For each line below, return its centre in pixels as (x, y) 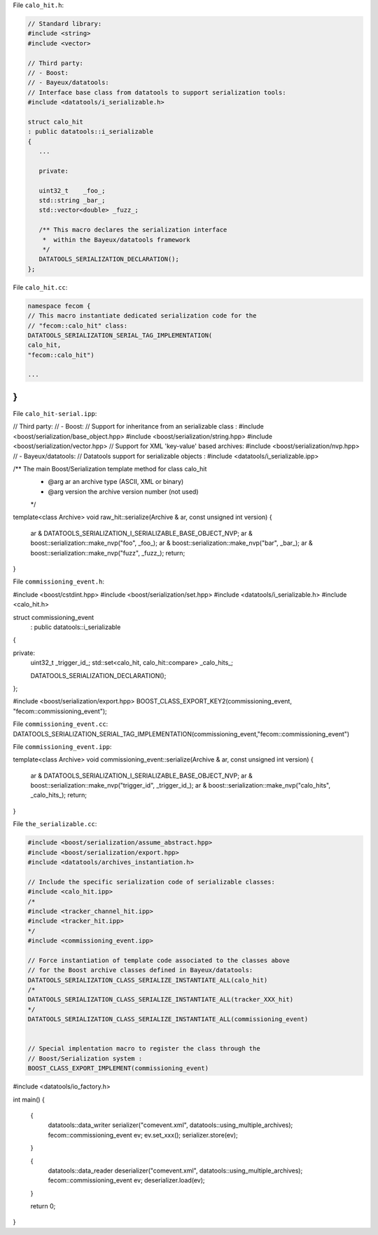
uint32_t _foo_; (72, 190)
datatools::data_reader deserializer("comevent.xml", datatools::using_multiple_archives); (175, 1170)
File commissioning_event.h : (59, 581)
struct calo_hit (56, 122)
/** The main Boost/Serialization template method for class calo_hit (110, 468)
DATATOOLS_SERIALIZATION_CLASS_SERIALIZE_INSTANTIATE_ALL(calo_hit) (148, 980)
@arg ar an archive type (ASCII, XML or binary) (116, 482)
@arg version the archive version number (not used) (123, 492)
